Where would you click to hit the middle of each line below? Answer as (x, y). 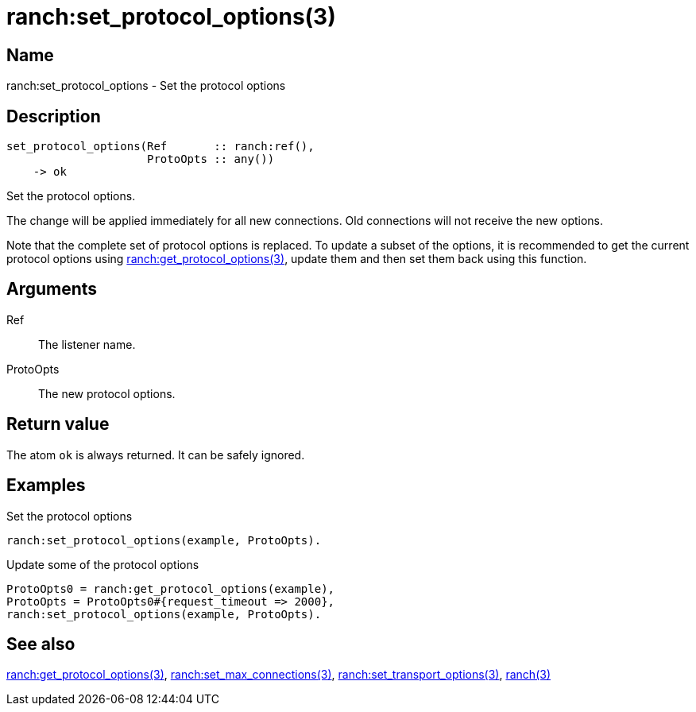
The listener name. (87, 344)
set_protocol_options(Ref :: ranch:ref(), (160, 147)
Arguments (52, 289)
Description (54, 116)
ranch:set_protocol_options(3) (171, 17)
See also (41, 644)
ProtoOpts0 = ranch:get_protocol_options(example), (171, 588)
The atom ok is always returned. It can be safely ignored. (156, 455)
